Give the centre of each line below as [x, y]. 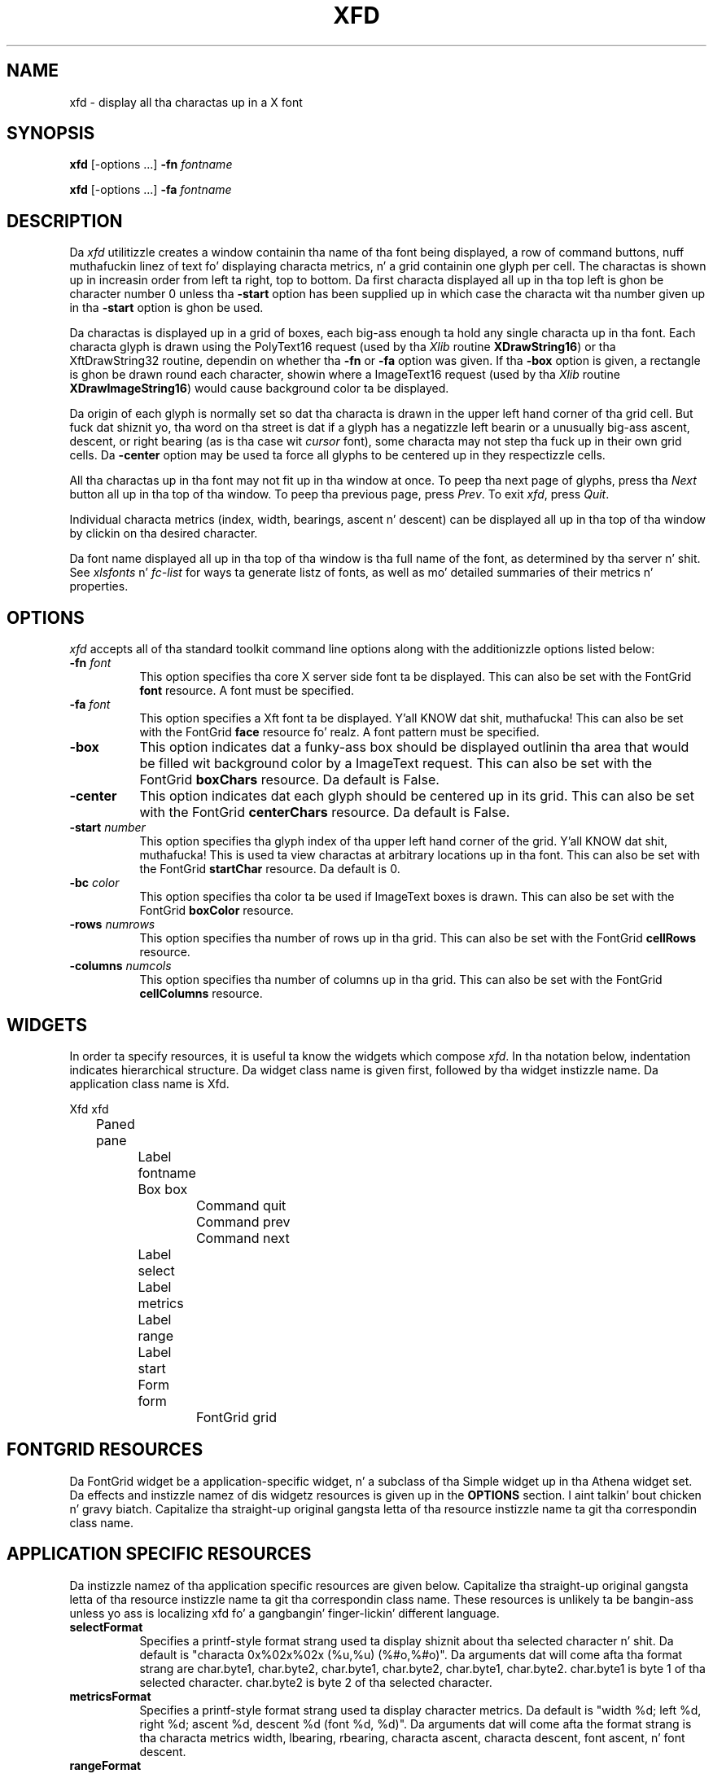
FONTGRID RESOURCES [105, 1450]
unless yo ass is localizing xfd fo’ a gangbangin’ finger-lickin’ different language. [284, 1613]
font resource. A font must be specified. [247, 691]
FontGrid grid [236, 1417]
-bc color [94, 883]
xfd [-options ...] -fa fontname [151, 190]
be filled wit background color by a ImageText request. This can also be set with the [396, 764]
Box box [163, 1189]
